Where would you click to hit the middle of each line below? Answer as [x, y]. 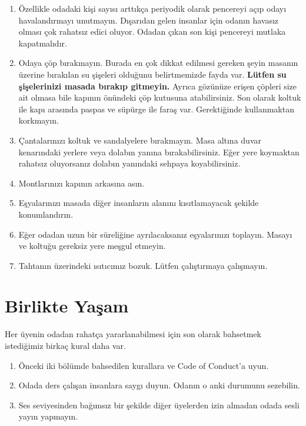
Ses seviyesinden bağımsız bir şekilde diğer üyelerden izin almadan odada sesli [159, 405]
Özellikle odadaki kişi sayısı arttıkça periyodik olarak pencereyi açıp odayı [152, 8]
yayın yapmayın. [48, 416]
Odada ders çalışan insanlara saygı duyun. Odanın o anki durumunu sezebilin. [159, 385]
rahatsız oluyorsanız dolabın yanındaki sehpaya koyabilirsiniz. [129, 163]
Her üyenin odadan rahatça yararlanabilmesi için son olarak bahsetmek [133, 334]
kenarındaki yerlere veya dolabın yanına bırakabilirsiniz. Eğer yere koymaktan [159, 152]
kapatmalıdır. [43, 43]
